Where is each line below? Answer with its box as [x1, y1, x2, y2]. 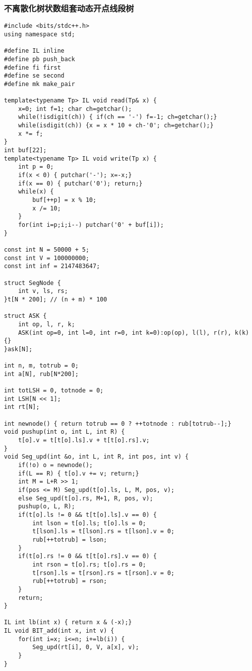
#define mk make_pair [4, 80, 75, 88]
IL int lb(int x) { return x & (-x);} [4, 619, 132, 626]
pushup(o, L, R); [18, 503, 75, 510]
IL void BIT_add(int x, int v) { [4, 627, 114, 635]
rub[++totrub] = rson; [32, 577, 107, 585]
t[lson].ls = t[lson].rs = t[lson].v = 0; [32, 528, 175, 535]
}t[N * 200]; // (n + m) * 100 [4, 295, 107, 303]
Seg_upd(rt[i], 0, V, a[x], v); [32, 644, 139, 651]
